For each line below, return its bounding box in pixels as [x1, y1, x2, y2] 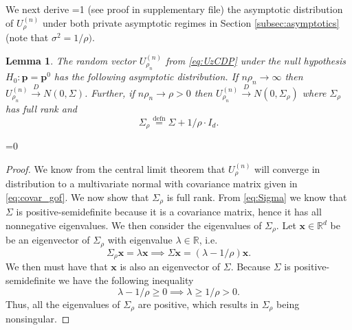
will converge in [254, 161, 320, 176]
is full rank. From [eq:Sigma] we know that [166, 189, 347, 204]
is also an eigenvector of [120, 259, 221, 274]
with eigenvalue [107, 233, 173, 247]
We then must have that [5, 259, 108, 274]
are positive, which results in [137, 296, 259, 311]
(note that [5, 30, 49, 45]
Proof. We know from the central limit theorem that [5, 161, 225, 176]
